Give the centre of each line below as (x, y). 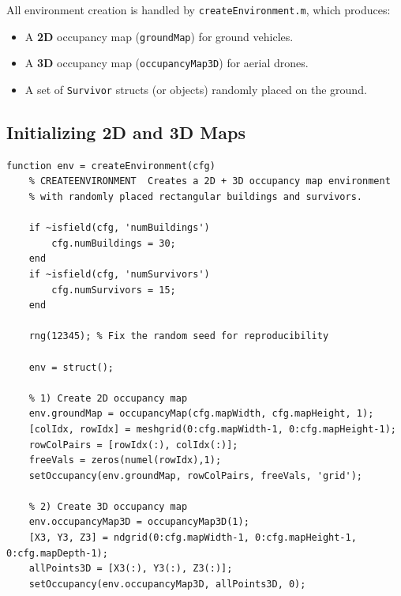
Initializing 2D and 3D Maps (126, 132)
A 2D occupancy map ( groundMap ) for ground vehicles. (159, 36)
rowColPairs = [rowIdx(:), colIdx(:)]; (133, 445)
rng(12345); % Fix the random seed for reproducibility (179, 336)
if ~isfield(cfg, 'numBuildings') (119, 228)
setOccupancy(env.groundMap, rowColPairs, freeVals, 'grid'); (196, 475)
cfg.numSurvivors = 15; (114, 290)
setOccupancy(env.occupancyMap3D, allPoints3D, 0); (167, 584)
